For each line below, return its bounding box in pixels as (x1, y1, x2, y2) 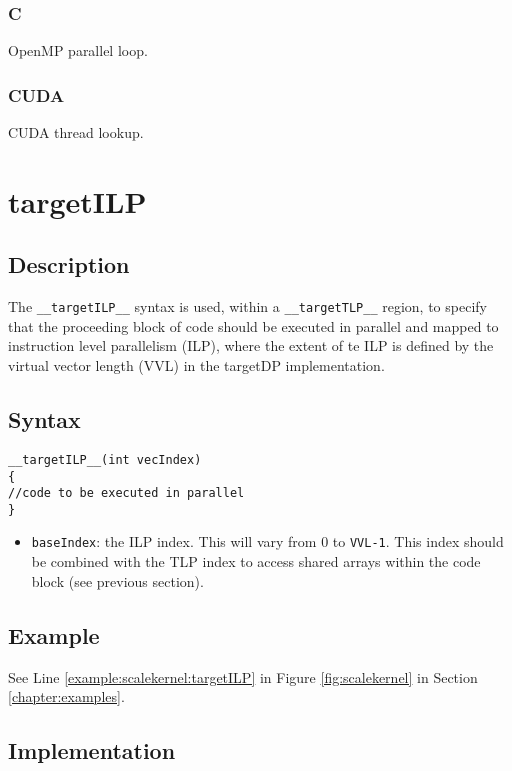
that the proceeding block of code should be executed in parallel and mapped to (8, 315, 499, 336)
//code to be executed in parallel (8, 486, 245, 501)
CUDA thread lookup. (8, 122, 144, 143)
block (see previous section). (31, 570, 204, 591)
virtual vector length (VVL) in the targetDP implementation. (8, 355, 385, 376)
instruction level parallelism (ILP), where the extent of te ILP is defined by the (8, 335, 494, 356)
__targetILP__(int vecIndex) (8, 452, 202, 467)
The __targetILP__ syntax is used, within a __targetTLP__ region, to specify (8, 296, 487, 317)
